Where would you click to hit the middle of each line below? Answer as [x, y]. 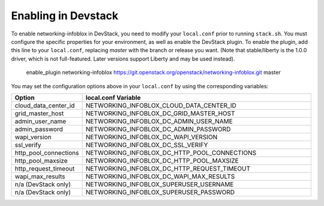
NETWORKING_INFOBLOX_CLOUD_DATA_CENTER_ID [161, 105]
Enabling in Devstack [65, 16]
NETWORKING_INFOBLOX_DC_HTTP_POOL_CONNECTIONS [171, 153]
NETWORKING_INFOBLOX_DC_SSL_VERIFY [147, 145]
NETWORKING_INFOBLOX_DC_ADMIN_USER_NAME [159, 121]
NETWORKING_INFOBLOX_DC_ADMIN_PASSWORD [158, 129]
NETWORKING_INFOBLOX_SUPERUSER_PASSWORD [160, 192]
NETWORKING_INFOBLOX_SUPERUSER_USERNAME [160, 184]
